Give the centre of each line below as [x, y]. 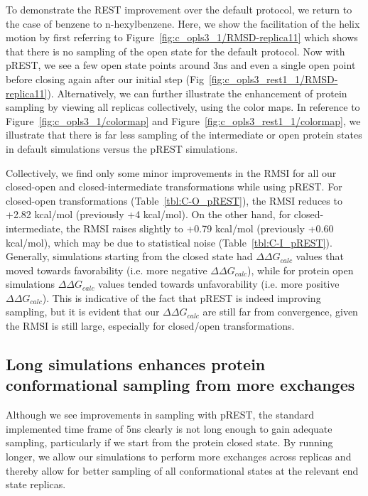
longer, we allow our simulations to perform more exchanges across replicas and [179, 457]
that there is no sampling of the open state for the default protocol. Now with [175, 51]
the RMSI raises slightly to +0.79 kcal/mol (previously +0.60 [200, 228]
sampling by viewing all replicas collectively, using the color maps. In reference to [183, 107]
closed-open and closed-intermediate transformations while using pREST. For [174, 187]
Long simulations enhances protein [136, 364]
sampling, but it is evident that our [83, 312]
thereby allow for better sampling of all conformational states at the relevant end [182, 470]
